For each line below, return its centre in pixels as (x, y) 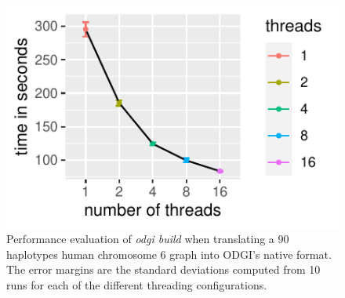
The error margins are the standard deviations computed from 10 (163, 269)
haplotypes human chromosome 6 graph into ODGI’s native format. (169, 254)
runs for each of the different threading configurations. (137, 285)
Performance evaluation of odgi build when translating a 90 (148, 239)
